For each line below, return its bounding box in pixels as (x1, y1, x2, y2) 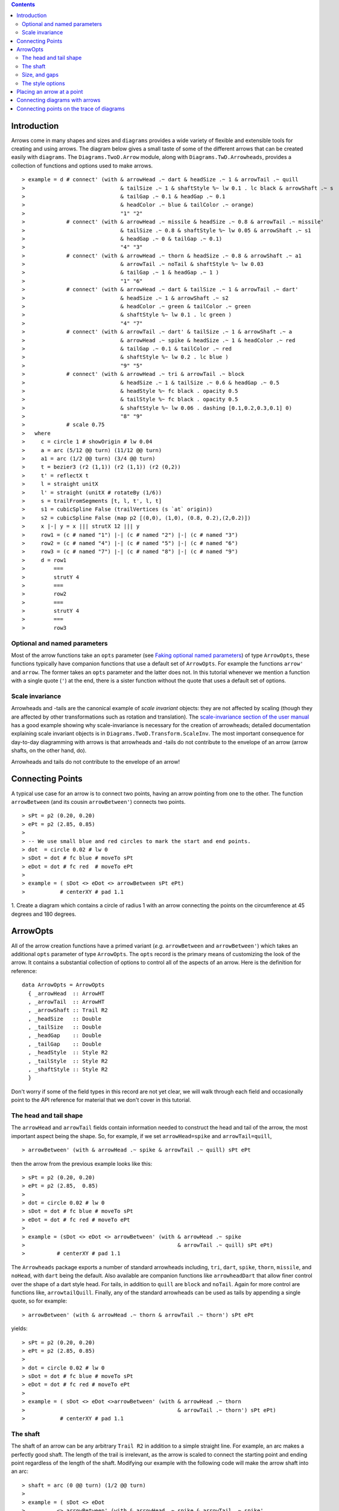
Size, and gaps (22, 71, 59, 79)
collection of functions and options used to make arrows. (11, 162, 153, 169)
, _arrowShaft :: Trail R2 (28, 1007, 108, 1014)
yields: (11, 1325, 28, 1332)
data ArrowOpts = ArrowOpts (22, 982, 105, 988)
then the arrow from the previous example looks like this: (11, 1160, 153, 1167)
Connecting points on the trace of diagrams (16, 105, 125, 112)
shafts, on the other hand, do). (11, 747, 87, 754)
